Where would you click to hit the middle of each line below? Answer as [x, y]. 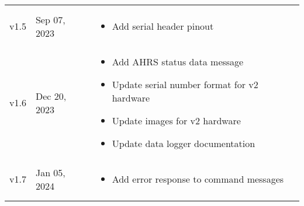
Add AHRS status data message [178, 62]
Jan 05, [50, 172]
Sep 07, [50, 19]
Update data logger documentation [184, 143]
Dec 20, [51, 96]
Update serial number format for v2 [185, 84]
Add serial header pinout [163, 26]
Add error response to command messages [198, 179]
